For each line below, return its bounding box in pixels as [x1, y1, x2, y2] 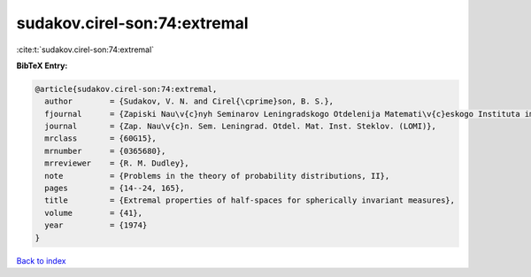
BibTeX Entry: [16, 60, 68, 71]
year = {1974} [44, 220, 148, 230]
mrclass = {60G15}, [44, 134, 157, 143]
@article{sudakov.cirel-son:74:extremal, [35, 84, 218, 94]
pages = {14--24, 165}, [44, 183, 185, 194]
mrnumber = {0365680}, [44, 146, 166, 156]
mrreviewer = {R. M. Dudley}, [44, 158, 189, 168]
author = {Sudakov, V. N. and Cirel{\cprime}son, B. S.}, [44, 96, 335, 106]
